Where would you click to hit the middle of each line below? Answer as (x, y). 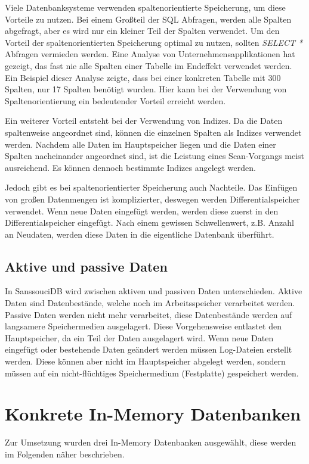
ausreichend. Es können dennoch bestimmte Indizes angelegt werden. (130, 167)
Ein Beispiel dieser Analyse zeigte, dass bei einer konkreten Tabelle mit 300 (143, 77)
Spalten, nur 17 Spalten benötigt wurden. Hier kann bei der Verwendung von (146, 89)
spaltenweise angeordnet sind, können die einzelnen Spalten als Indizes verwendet (153, 132)
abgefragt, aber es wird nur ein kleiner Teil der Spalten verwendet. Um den (142, 31)
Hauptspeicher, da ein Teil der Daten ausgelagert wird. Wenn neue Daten (139, 337)
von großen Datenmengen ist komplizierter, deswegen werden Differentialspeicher (152, 199)
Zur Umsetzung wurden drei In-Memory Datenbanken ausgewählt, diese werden (151, 442)
